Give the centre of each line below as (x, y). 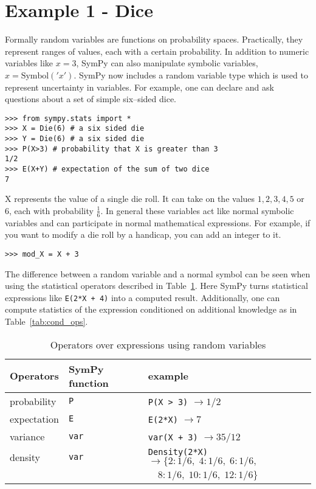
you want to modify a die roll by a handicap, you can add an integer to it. (143, 234)
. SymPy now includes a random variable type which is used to (191, 75)
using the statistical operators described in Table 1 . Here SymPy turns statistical (156, 286)
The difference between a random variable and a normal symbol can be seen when (158, 273)
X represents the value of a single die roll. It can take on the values (130, 199)
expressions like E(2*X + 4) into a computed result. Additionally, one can (143, 297)
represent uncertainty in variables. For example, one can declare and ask (139, 87)
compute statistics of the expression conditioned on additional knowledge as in (151, 309)
